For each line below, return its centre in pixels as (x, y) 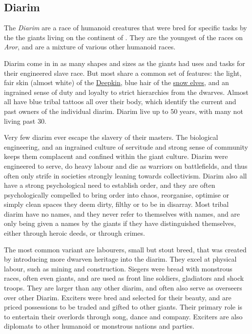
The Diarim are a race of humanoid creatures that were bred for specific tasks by (126, 28)
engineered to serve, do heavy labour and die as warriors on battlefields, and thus (126, 166)
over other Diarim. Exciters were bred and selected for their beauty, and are (118, 297)
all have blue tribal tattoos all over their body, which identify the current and (120, 101)
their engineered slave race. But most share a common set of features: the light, (123, 73)
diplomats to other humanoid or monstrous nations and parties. (99, 326)
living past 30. (25, 121)
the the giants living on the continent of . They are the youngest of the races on (124, 37)
